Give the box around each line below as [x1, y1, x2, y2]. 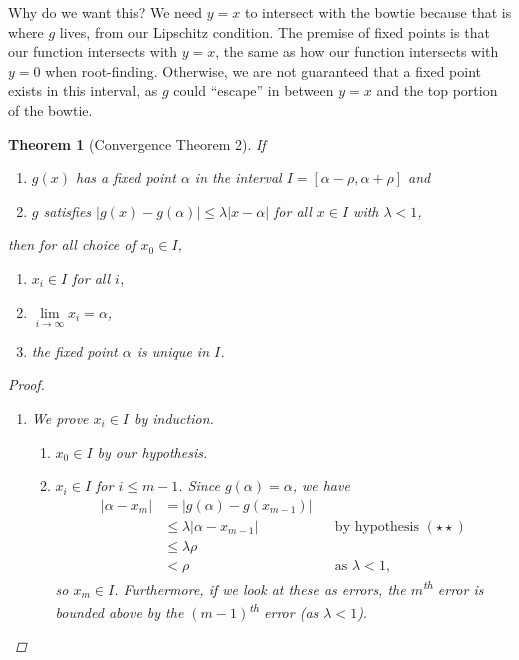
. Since [178, 475, 220, 496]
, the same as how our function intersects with [215, 41, 499, 62]
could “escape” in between [173, 80, 334, 101]
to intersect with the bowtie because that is [244, 2, 512, 22]
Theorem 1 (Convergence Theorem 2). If [8, 133, 266, 154]
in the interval [194, 167, 282, 188]
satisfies [43, 200, 92, 221]
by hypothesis [334, 519, 420, 534]
